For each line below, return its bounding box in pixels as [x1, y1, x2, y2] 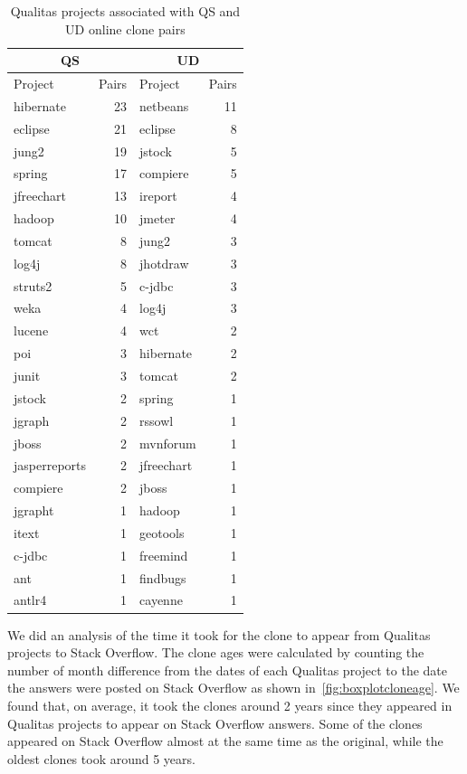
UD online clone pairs [65, 19, 186, 38]
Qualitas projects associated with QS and [10, 2, 241, 20]
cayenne [139, 590, 183, 609]
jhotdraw [139, 253, 189, 272]
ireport [139, 186, 177, 205]
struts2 [14, 276, 52, 295]
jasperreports [14, 456, 87, 475]
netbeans [139, 96, 189, 115]
